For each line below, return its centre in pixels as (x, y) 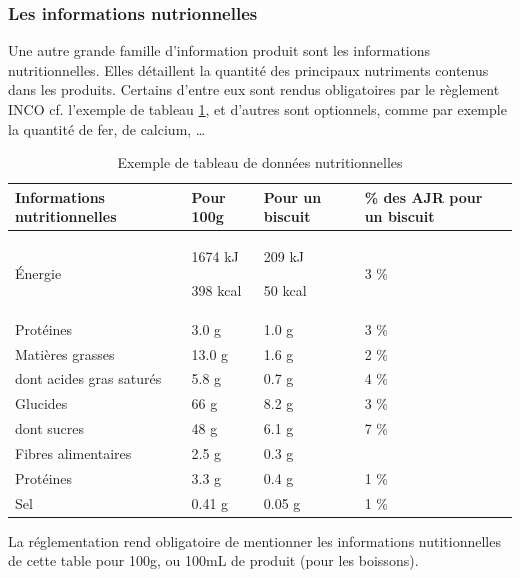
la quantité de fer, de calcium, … (107, 128)
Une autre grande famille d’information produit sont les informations (219, 50)
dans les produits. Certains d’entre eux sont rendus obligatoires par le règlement (254, 89)
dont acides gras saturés (88, 378)
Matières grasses (65, 353)
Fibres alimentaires (73, 452)
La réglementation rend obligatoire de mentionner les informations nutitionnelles (254, 540)
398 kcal (216, 289)
